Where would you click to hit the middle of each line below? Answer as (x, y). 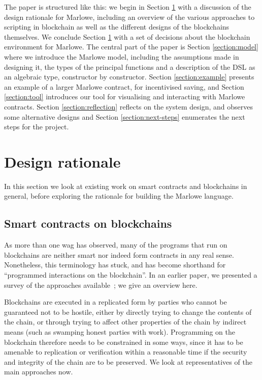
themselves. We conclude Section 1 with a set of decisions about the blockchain (127, 36)
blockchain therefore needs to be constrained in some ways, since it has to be (124, 342)
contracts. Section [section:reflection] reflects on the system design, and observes (128, 106)
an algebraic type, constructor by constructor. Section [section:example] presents (129, 77)
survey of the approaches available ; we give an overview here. (101, 284)
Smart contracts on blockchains (88, 223)
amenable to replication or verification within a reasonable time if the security (126, 352)
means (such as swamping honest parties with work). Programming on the (120, 331)
